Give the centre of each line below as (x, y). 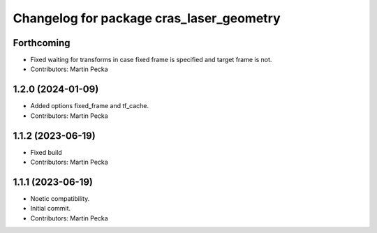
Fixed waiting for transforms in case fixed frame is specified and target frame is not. (151, 60)
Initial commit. (51, 209)
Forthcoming (42, 43)
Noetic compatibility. (60, 198)
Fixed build (46, 152)
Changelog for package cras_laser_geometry (147, 18)
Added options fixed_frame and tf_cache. (90, 106)
